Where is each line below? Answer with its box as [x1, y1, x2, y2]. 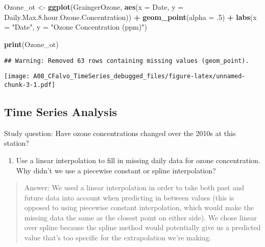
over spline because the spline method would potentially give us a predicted [24, 222, 261, 233]
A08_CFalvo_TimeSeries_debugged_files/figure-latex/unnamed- [33, 73, 246, 80]
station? [4, 138, 29, 148]
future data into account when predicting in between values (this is [24, 192, 234, 203]
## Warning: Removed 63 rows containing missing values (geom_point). [4, 57, 249, 64]
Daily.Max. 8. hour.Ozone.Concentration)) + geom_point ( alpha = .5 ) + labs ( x [4, 11, 257, 22]
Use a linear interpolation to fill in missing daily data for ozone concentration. [16, 154, 260, 165]
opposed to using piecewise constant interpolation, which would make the [24, 202, 254, 213]
